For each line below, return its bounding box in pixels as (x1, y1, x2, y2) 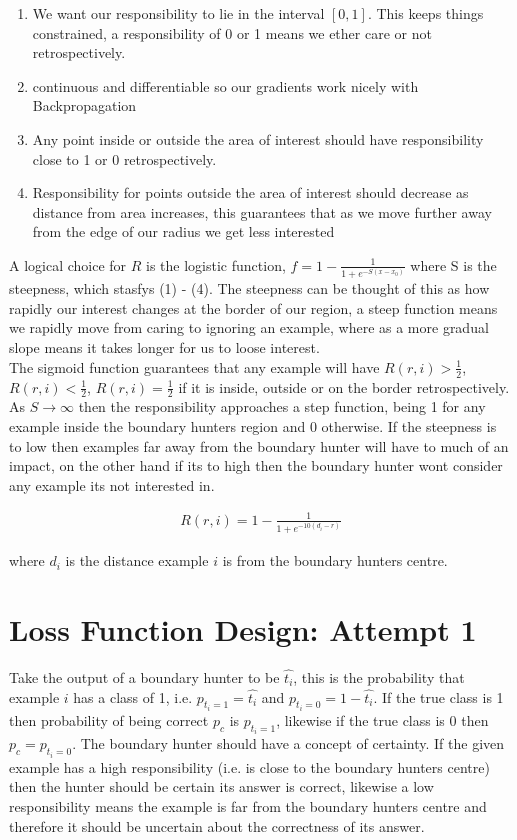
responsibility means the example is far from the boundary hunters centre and (9, 796, 487, 817)
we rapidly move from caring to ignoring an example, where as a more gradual (9, 317, 489, 338)
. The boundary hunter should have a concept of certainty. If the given (72, 733, 505, 754)
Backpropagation (32, 95, 137, 116)
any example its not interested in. (9, 474, 215, 495)
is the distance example (65, 550, 209, 571)
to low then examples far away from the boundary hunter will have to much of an (9, 435, 509, 456)
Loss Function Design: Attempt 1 (9, 608, 477, 649)
